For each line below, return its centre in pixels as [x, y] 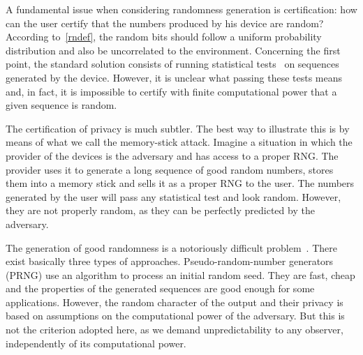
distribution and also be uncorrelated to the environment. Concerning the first [173, 50]
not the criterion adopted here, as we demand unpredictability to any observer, [175, 330]
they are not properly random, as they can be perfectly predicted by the [160, 210]
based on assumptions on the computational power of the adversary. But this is [175, 316]
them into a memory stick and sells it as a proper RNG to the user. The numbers [180, 183]
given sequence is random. [61, 105]
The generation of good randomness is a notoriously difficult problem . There [171, 247]
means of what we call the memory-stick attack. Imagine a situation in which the [179, 142]
